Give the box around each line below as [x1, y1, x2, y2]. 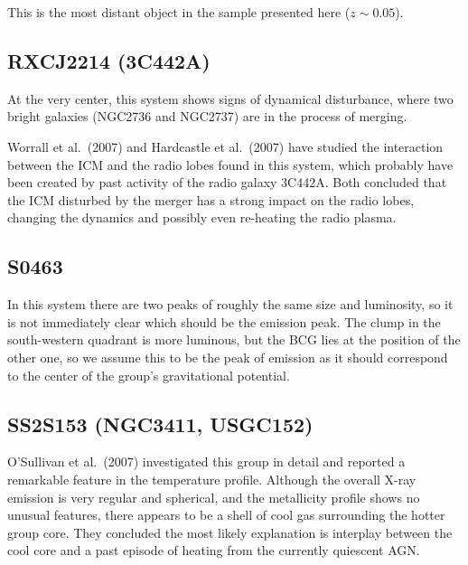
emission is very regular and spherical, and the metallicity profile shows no [7, 487, 420, 506]
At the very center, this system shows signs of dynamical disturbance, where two [7, 89, 454, 108]
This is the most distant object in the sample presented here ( [7, 3, 351, 21]
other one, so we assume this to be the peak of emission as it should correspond [7, 347, 448, 366]
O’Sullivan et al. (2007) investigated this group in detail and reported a [7, 452, 406, 471]
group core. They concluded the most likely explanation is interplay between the [7, 523, 453, 541]
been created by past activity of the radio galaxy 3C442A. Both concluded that [7, 173, 447, 192]
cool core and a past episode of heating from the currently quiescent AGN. [7, 541, 420, 560]
